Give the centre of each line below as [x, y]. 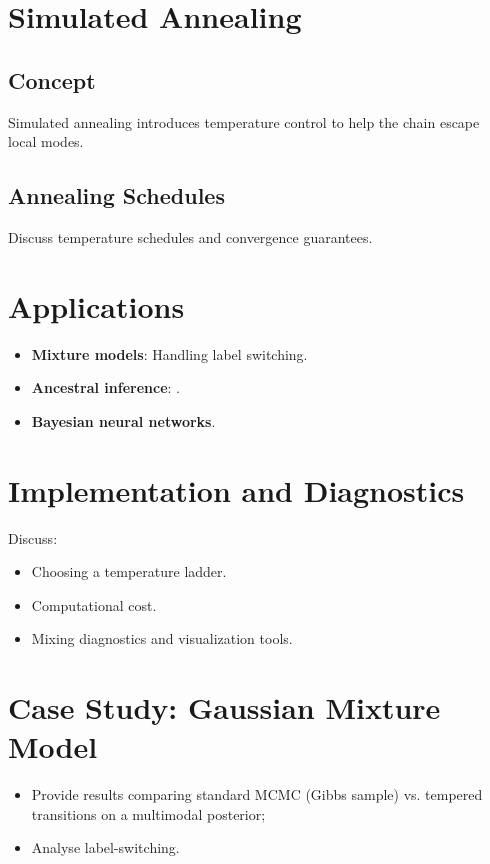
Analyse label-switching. [105, 847]
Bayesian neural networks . [123, 420]
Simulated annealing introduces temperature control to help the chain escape [244, 121]
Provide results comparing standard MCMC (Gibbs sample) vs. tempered [257, 794]
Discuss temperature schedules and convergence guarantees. [190, 236]
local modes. [46, 141]
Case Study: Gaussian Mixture [224, 707]
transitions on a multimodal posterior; [148, 813]
